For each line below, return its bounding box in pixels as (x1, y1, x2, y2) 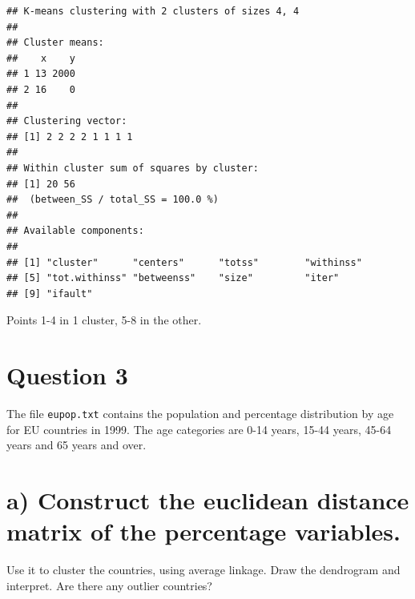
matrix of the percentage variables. (6, 515, 401, 548)
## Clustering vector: (6, 115, 127, 127)
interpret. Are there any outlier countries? (6, 577, 212, 593)
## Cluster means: (6, 37, 104, 49)
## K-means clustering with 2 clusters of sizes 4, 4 (6, 6, 300, 17)
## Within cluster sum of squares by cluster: (6, 162, 259, 174)
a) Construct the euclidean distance (6, 484, 409, 517)
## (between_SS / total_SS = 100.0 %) (6, 194, 219, 206)
